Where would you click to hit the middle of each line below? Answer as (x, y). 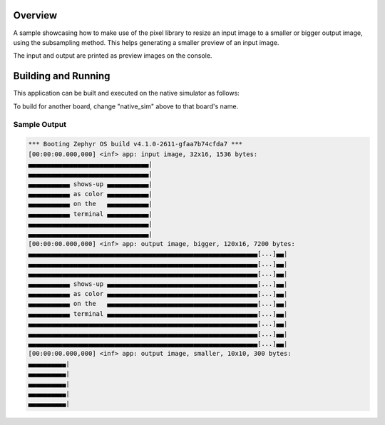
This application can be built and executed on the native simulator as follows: (127, 93)
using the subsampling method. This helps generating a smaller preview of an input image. (146, 42)
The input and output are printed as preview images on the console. (113, 56)
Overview (35, 15)
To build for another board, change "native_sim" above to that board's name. (126, 106)
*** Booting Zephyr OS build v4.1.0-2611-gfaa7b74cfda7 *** (135, 144)
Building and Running (62, 76)
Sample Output (40, 125)
